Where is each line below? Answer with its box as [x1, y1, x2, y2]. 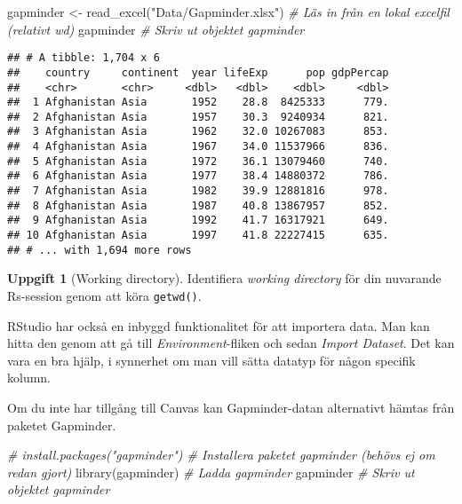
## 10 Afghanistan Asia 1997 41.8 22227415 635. [7, 229, 389, 242]
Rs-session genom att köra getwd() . [7, 286, 202, 304]
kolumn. [7, 368, 52, 387]
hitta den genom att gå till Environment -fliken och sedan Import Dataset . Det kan [7, 334, 455, 352]
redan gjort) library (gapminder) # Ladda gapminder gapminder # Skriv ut [7, 462, 415, 481]
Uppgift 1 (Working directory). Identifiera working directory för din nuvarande [7, 269, 442, 287]
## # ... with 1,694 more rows [7, 243, 192, 256]
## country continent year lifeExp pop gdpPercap [7, 66, 389, 79]
